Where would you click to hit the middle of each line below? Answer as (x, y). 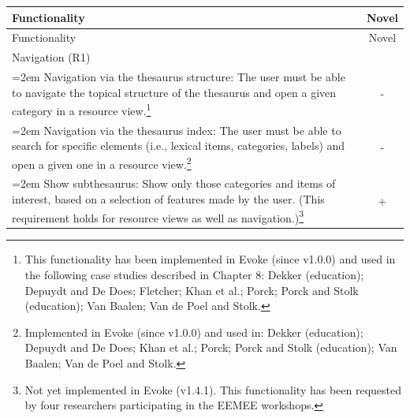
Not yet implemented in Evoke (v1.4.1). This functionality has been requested (213, 389)
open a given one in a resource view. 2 (102, 162)
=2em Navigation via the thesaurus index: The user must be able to (177, 130)
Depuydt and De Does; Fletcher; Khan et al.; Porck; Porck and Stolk (192, 290)
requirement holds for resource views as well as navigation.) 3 (158, 216)
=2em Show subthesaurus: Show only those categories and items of (174, 183)
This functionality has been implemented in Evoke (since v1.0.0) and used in (210, 259)
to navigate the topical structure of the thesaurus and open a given (174, 92)
